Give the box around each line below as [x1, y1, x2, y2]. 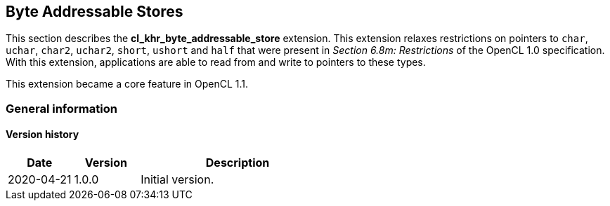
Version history [6, 128, 79, 141]
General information [6, 101, 117, 116]
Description [205, 156, 270, 170]
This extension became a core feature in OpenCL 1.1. [6, 78, 249, 90]
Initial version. [141, 172, 214, 187]
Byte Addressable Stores [6, 3, 183, 20]
